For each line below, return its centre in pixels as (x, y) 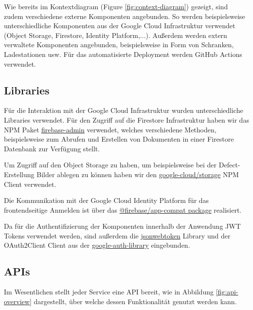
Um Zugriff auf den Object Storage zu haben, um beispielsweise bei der (110, 165)
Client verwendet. (30, 184)
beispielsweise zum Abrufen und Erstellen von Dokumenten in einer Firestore (119, 139)
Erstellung (19, 174)
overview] (18, 301)
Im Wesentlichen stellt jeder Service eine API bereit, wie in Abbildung (109, 292)
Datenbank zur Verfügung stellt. (52, 148)
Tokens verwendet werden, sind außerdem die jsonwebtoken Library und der (117, 235)
